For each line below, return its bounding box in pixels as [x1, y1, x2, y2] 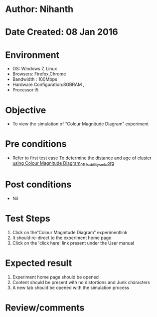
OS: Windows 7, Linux [12, 66, 57, 72]
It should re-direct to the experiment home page [12, 235, 112, 241]
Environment [5, 49, 60, 60]
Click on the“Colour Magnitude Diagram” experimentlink [12, 229, 128, 235]
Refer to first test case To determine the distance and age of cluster [12, 155, 152, 161]
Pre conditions [5, 138, 67, 150]
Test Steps [5, 213, 51, 224]
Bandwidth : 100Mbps [12, 76, 57, 82]
